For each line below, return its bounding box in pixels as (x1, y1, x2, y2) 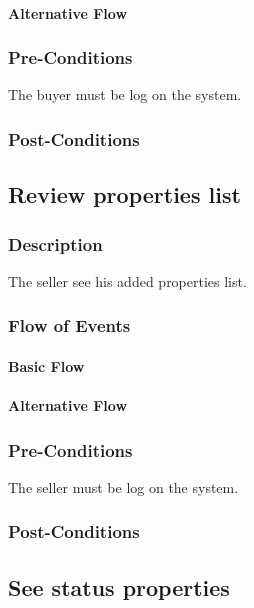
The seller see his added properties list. (8, 270, 247, 291)
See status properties (8, 571, 230, 602)
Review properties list (8, 179, 241, 210)
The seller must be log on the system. (8, 476, 239, 497)
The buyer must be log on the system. (8, 84, 242, 105)
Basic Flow (8, 355, 85, 376)
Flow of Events (8, 313, 131, 338)
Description (8, 231, 103, 256)
